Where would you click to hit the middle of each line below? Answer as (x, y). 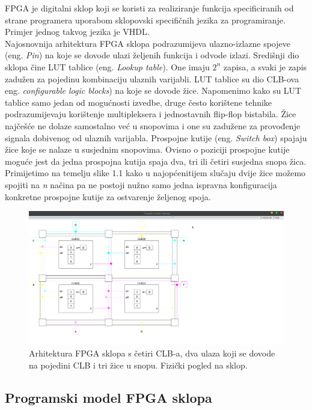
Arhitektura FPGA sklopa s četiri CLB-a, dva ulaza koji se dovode (152, 353)
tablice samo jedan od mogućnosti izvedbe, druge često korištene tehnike (139, 102)
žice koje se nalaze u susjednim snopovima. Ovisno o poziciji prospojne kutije (147, 149)
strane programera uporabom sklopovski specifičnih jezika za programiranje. (145, 20)
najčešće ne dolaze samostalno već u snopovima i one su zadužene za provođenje (153, 125)
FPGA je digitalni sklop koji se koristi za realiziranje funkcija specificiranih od (149, 8)
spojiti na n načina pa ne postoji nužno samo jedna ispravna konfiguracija (141, 184)
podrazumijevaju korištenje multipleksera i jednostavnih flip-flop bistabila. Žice (151, 114)
